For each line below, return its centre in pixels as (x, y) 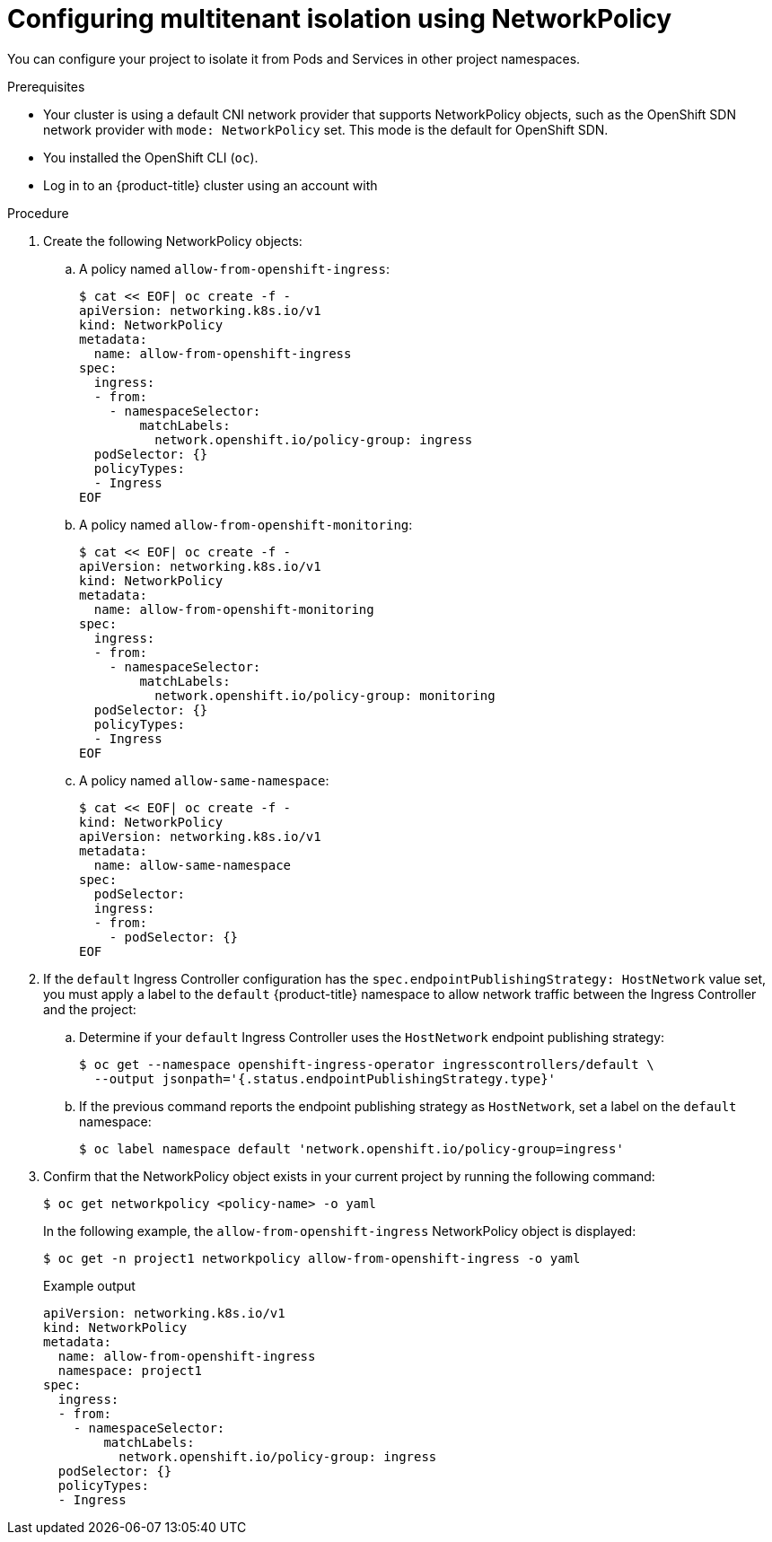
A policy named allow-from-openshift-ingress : (235, 268)
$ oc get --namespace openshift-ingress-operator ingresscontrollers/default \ (367, 1064)
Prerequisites (46, 86)
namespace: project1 (130, 1370)
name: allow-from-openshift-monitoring (234, 609)
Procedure (38, 213)
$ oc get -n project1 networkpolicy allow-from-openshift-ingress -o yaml (312, 1258)
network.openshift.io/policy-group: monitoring (325, 695)
